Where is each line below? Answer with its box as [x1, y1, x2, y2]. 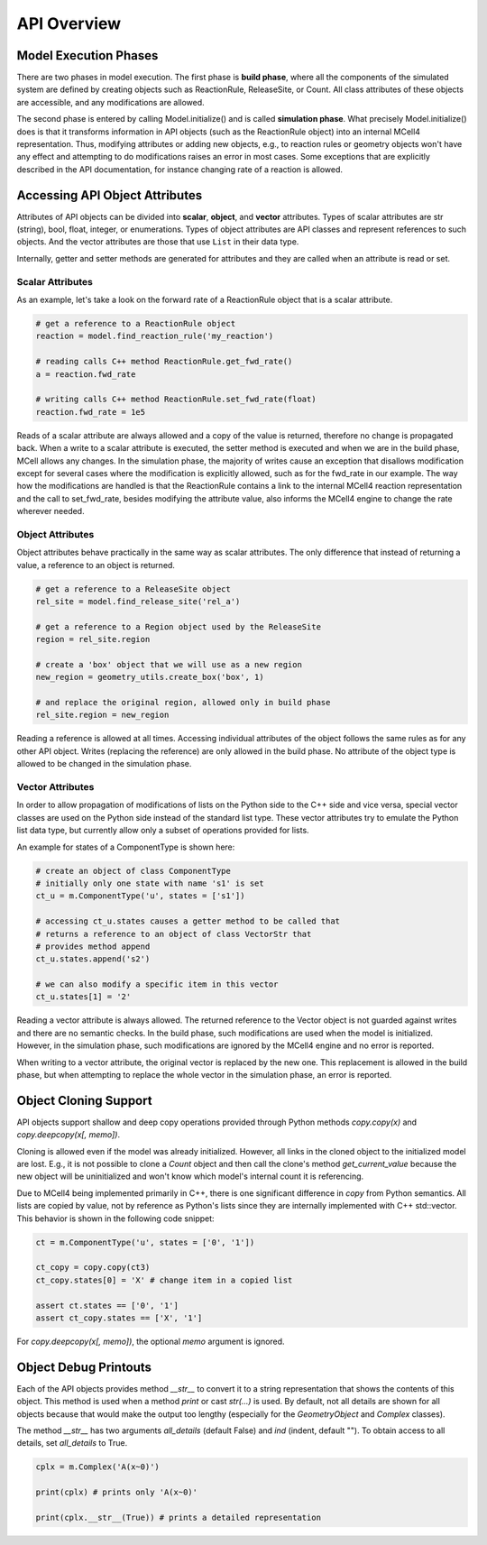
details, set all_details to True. [16, 1438, 128, 1448]
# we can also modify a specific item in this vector [35, 979, 279, 989]
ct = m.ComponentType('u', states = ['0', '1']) [35, 1237, 255, 1247]
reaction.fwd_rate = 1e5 [35, 407, 146, 417]
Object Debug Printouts [16, 1359, 152, 1375]
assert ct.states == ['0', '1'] [35, 1300, 179, 1310]
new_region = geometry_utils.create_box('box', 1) [35, 672, 265, 683]
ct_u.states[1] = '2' [35, 992, 132, 1002]
